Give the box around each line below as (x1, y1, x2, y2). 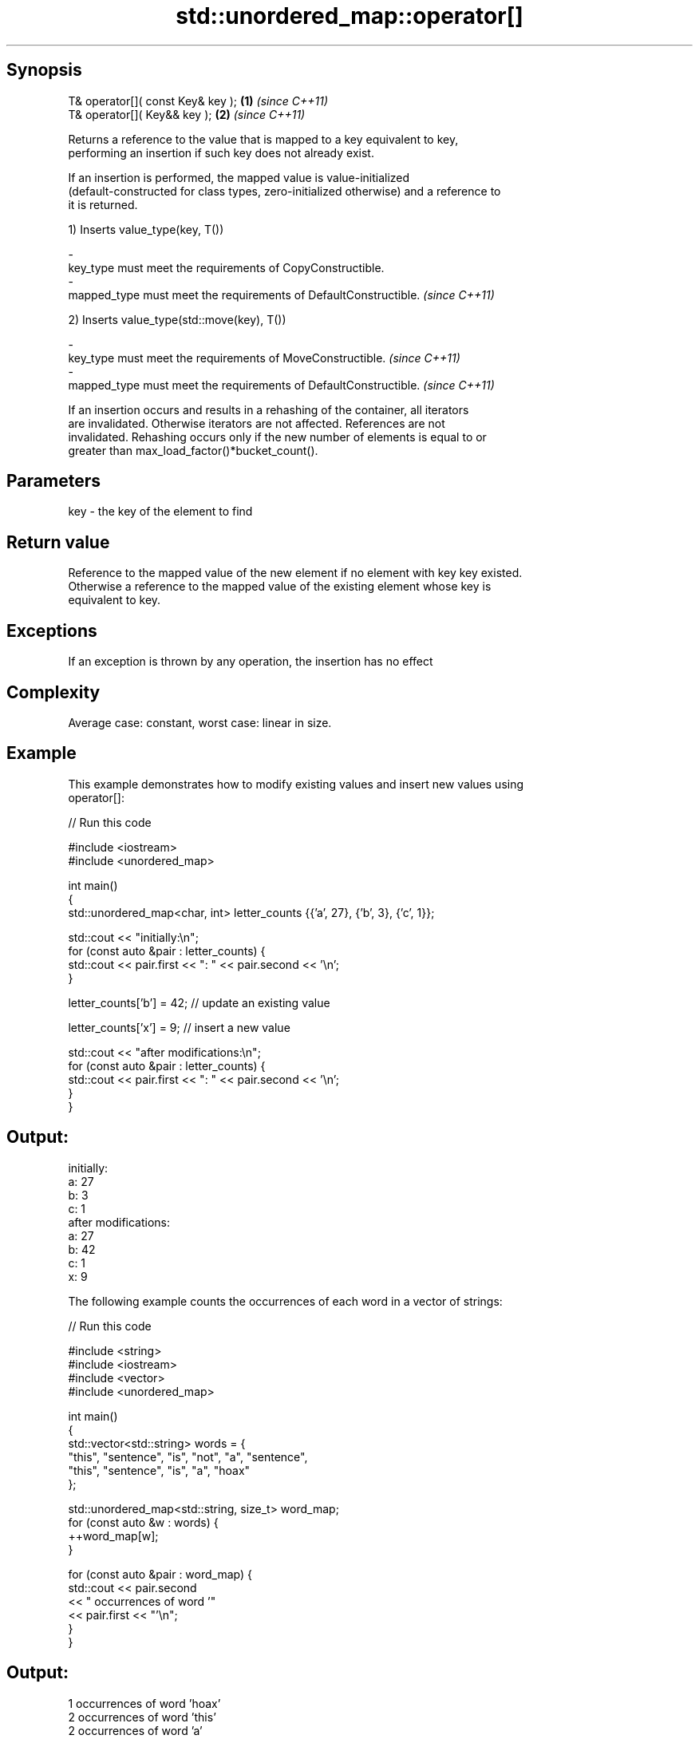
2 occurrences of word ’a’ (68, 1723, 203, 1737)
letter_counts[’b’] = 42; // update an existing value (68, 995, 330, 1010)
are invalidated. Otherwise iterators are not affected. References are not (68, 416, 445, 430)
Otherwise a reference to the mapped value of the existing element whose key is (68, 579, 492, 594)
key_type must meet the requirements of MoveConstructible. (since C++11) (68, 350, 460, 365)
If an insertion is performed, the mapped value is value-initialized (68, 170, 410, 184)
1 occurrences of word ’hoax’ (68, 1696, 221, 1710)
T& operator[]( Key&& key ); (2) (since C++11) (68, 107, 306, 121)
